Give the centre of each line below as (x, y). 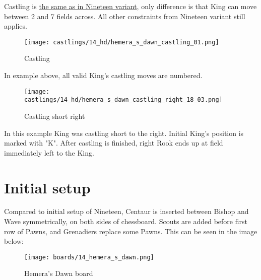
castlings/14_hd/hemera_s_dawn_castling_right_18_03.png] (123, 100)
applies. (16, 26)
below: (14, 241)
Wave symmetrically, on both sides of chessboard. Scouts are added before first (126, 221)
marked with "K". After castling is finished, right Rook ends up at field (114, 143)
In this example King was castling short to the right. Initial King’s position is (124, 133)
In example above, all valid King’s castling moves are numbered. (103, 75)
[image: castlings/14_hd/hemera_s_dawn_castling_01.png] (122, 42)
